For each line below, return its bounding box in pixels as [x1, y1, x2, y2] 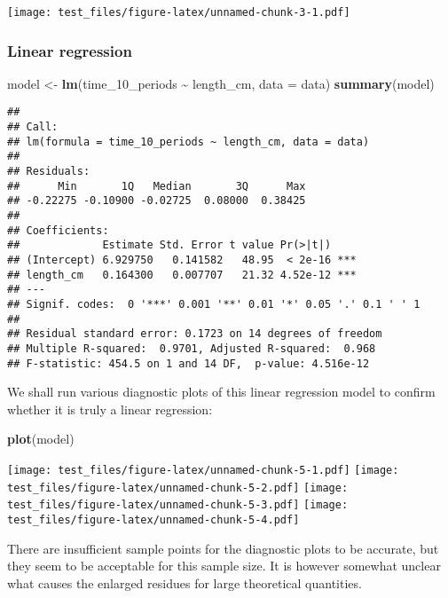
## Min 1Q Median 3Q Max [7, 179, 306, 193]
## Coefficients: [7, 224, 109, 237]
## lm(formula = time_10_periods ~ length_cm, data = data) [7, 135, 370, 148]
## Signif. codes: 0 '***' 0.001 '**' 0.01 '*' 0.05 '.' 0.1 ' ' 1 [7, 298, 420, 311]
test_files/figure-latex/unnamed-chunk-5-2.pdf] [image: [7, 481, 349, 494]
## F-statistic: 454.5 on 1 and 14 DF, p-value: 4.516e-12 [7, 357, 370, 370]
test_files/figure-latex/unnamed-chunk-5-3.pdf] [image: [7, 499, 349, 512]
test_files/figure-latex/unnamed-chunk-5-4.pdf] [7, 514, 300, 527]
